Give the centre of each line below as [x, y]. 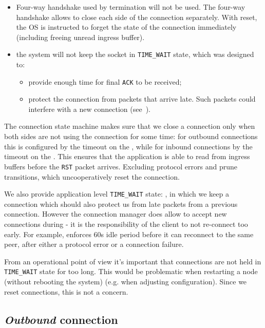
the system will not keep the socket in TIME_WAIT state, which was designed [135, 54]
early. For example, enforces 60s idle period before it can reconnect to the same [129, 234]
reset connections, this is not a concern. [66, 291]
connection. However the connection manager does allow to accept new [116, 214]
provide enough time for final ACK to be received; [105, 81]
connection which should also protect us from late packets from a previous [121, 204]
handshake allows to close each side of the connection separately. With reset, [137, 17]
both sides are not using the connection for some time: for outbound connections [131, 136]
